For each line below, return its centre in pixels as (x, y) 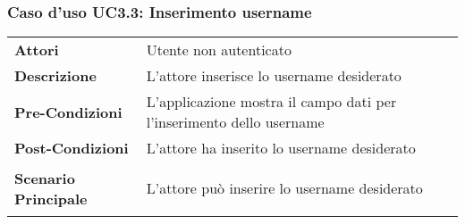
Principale (51, 198)
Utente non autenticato (219, 50)
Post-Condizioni (72, 148)
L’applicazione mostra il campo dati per (271, 102)
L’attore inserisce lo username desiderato (274, 76)
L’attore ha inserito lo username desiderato (281, 148)
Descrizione (55, 76)
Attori (37, 50)
